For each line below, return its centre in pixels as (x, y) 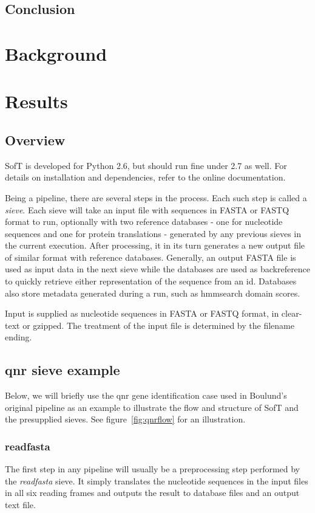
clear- (292, 313)
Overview (35, 139)
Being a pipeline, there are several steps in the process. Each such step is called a (156, 197)
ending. (19, 337)
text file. (20, 505)
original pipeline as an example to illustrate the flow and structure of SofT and (152, 407)
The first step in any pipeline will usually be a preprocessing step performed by (153, 469)
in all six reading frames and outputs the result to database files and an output (152, 493)
